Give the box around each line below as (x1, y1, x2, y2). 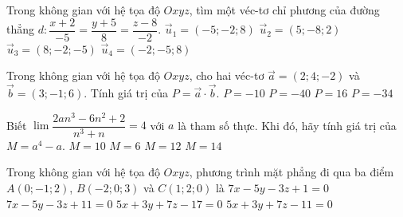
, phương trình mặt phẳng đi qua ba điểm (189, 164, 394, 180)
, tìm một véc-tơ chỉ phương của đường (189, 2, 380, 18)
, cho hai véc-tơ (189, 67, 264, 84)
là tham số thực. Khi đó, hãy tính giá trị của (178, 116, 397, 133)
